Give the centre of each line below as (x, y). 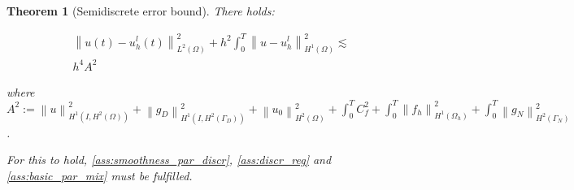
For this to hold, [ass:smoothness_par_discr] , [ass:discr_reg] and (169, 160)
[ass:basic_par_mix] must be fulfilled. (100, 176)
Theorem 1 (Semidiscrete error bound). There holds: (141, 11)
